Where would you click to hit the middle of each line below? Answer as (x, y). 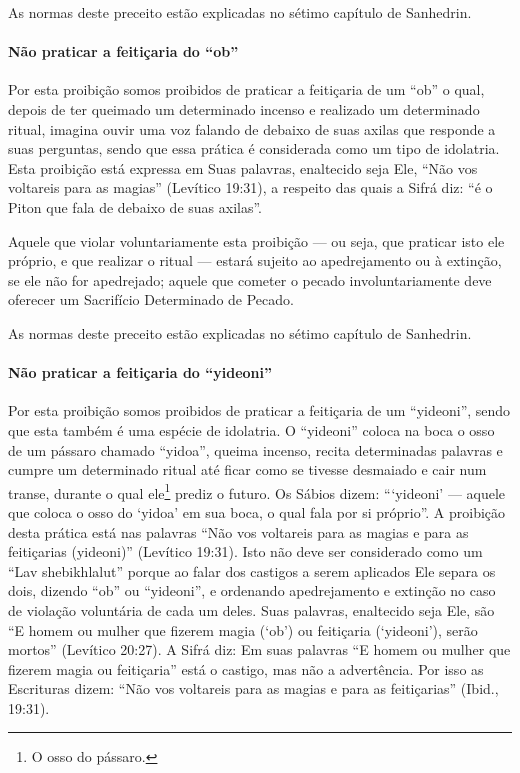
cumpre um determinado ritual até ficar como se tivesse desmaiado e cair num (247, 469)
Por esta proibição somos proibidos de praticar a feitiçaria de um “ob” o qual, (246, 89)
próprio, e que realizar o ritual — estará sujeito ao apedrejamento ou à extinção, (255, 260)
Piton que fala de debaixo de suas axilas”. (135, 206)
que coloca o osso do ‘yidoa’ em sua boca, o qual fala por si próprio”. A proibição (257, 511)
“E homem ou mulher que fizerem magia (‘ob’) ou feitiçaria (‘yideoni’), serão (243, 629)
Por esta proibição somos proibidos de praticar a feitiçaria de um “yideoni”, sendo (259, 410)
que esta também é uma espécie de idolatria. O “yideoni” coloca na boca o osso (251, 429)
